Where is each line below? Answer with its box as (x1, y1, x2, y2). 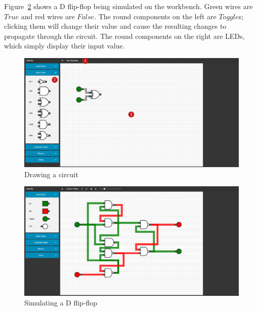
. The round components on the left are (94, 11, 217, 21)
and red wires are (21, 11, 75, 21)
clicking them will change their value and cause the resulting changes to (4, 21, 227, 31)
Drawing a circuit (24, 169, 78, 179)
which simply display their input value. (4, 40, 125, 51)
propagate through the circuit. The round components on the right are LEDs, (4, 30, 245, 41)
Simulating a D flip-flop (24, 297, 98, 308)
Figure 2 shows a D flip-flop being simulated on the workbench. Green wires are (4, 1, 253, 11)
